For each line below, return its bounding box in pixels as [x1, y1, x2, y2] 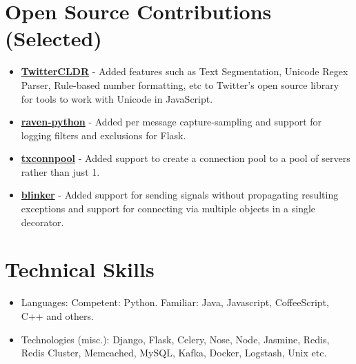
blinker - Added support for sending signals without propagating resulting [21, 188, 339, 202]
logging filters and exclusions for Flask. [21, 128, 186, 142]
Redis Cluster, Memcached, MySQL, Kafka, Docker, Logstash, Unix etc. [21, 345, 327, 360]
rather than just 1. [21, 164, 100, 179]
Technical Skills [5, 255, 155, 283]
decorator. [21, 214, 64, 229]
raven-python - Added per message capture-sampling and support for [21, 114, 322, 129]
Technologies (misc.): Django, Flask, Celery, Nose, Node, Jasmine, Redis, [21, 332, 330, 346]
